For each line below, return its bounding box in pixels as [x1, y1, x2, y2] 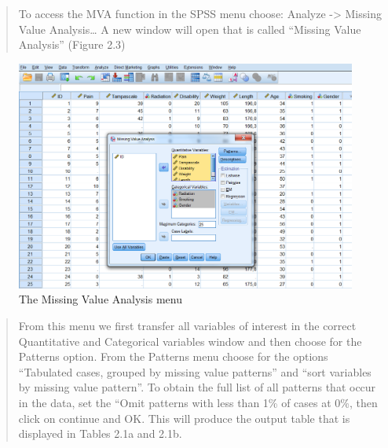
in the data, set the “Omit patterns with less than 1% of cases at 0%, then [18, 395, 378, 411]
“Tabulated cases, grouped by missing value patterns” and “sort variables [18, 363, 372, 380]
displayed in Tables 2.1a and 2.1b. [18, 425, 182, 442]
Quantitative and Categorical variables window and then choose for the [18, 332, 362, 349]
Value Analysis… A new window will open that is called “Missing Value [18, 20, 361, 37]
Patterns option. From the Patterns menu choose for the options [18, 348, 328, 365]
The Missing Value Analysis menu [19, 291, 182, 307]
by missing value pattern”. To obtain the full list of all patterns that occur [18, 379, 376, 395]
